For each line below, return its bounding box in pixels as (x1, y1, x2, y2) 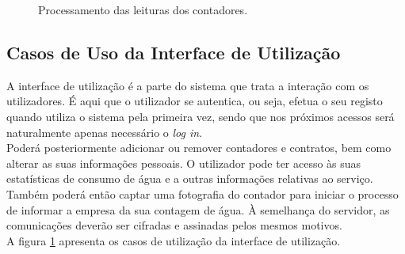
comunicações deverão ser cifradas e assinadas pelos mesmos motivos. (6, 217, 342, 233)
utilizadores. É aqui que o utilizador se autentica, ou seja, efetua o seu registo (6, 93, 383, 109)
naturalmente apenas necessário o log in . (6, 123, 203, 140)
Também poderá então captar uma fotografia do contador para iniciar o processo (6, 185, 399, 202)
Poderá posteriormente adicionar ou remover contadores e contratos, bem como (6, 139, 392, 156)
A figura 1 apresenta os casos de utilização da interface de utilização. (6, 232, 341, 248)
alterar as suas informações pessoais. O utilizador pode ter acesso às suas (6, 154, 361, 171)
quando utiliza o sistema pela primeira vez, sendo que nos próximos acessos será (6, 108, 395, 124)
